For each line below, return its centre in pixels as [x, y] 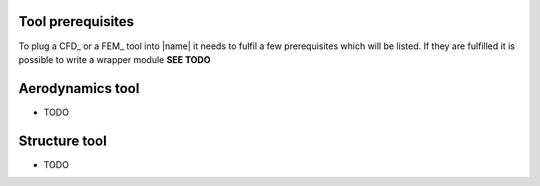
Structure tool [62, 140]
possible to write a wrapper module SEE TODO [114, 59]
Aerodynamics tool [79, 88]
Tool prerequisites [76, 21]
